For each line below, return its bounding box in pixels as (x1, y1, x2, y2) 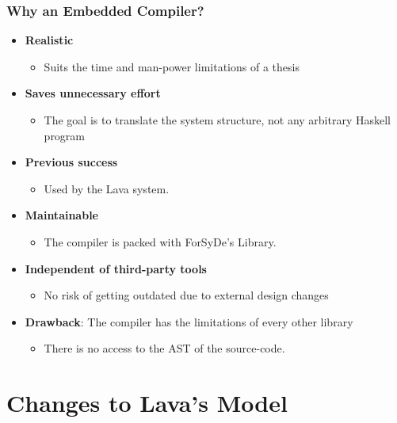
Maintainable (25, 207, 98, 223)
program (44, 127, 86, 143)
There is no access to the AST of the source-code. (44, 340, 285, 356)
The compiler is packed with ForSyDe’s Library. (44, 233, 277, 250)
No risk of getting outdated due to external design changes (44, 287, 329, 303)
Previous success (25, 154, 118, 170)
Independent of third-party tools (25, 260, 207, 276)
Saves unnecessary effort (25, 85, 161, 101)
